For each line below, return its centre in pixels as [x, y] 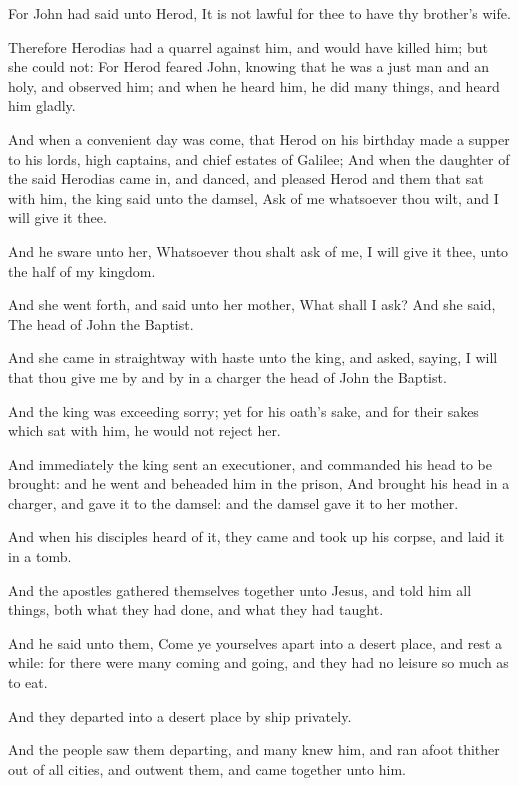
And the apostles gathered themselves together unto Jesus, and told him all [240, 589]
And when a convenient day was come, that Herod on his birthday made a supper [259, 138]
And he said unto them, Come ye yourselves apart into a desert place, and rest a [255, 642]
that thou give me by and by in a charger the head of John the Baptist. [227, 376]
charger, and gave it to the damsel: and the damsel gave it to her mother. [233, 502]
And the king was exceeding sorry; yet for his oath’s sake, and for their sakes [243, 410]
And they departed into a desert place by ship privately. [180, 715]
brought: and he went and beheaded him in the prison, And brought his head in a [259, 483]
